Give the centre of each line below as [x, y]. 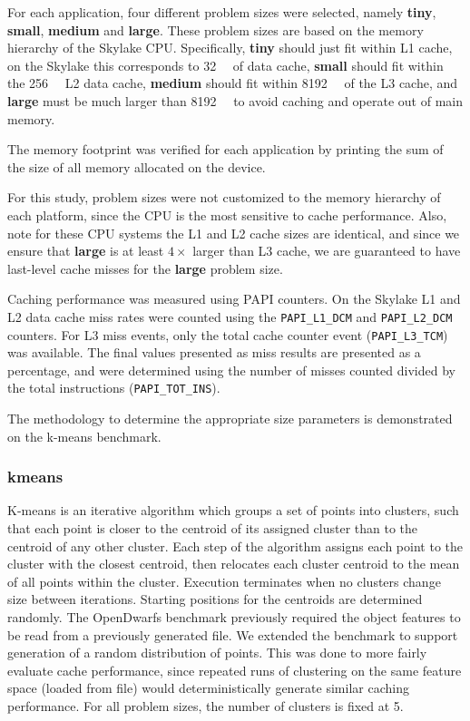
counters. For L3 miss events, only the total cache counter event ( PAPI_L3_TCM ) [228, 334]
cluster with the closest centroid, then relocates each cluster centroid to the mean [234, 564]
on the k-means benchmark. [84, 436]
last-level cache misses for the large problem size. [145, 268]
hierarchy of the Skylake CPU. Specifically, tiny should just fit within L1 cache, [230, 48]
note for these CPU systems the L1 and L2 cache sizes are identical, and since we [234, 233]
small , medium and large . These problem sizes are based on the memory [215, 29]
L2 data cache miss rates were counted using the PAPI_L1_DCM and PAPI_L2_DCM [230, 316]
